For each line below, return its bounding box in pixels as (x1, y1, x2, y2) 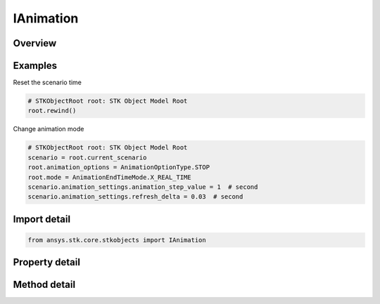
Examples (13, 60, 58, 72)
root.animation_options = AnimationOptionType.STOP (27, 164, 210, 171)
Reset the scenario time (13, 78, 82, 87)
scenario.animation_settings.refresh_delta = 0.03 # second (27, 193, 243, 201)
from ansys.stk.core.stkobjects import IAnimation (27, 236, 207, 244)
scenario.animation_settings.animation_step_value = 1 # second (27, 183, 258, 191)
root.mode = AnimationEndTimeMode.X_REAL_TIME (27, 173, 191, 181)
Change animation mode (13, 125, 84, 133)
